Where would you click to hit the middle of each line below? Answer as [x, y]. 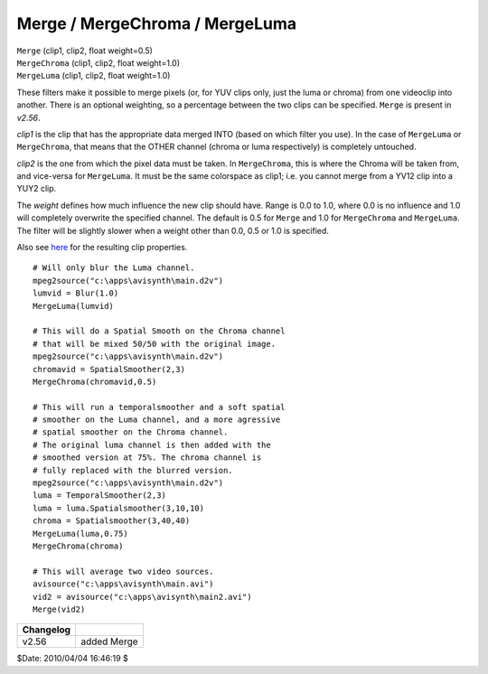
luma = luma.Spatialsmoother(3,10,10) [119, 508]
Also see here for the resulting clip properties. [102, 248]
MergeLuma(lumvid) [74, 306]
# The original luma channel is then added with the [152, 445]
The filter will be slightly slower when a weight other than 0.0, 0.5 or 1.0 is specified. [173, 230]
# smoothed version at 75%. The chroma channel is [147, 458]
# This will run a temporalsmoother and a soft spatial [159, 407]
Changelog [47, 630]
